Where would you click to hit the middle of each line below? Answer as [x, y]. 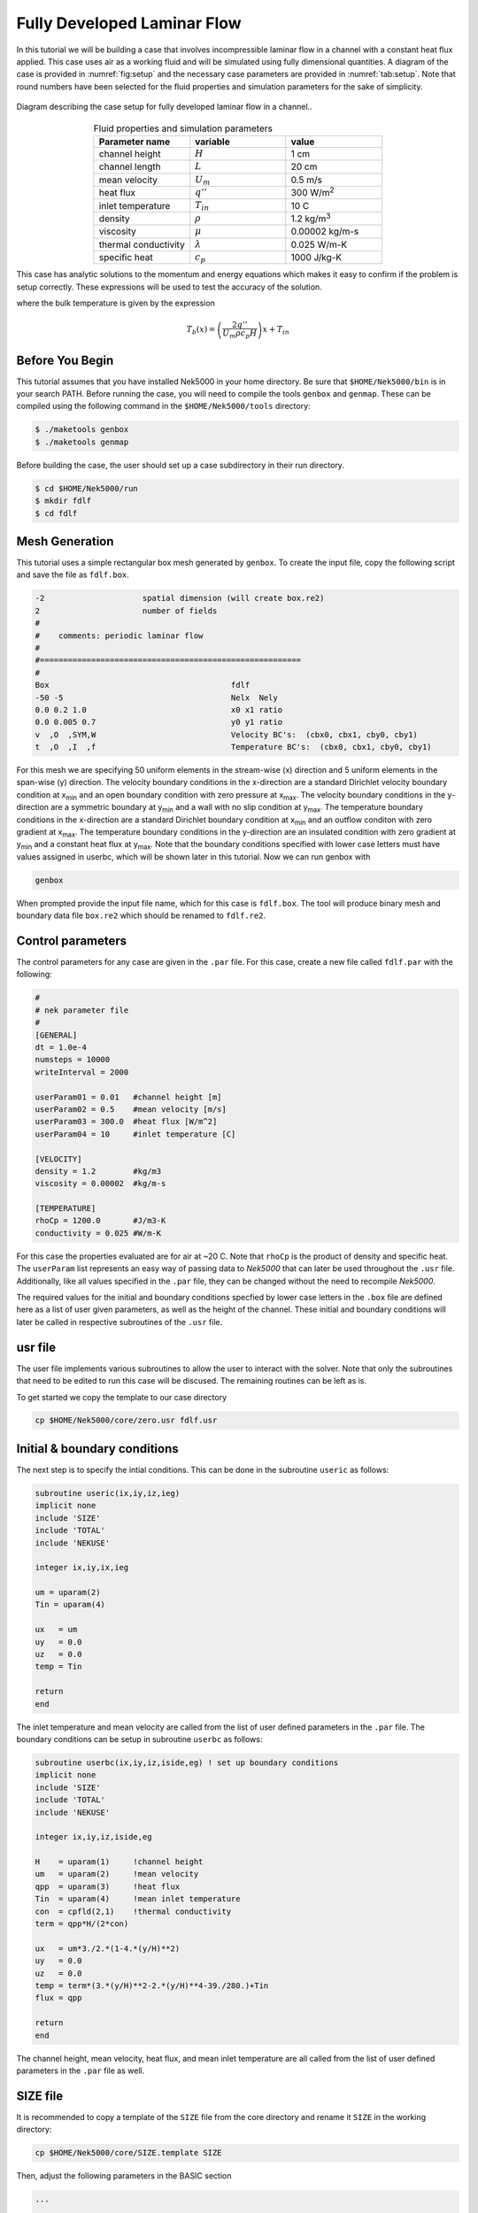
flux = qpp [58, 1998]
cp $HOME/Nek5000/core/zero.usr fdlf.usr [126, 1420]
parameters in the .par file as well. [81, 2070]
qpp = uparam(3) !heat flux [108, 1886]
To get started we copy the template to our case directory [122, 1397]
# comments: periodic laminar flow [119, 636]
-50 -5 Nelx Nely [156, 698]
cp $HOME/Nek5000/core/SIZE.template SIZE [128, 2153]
